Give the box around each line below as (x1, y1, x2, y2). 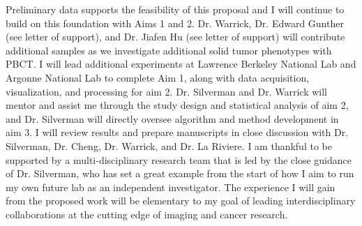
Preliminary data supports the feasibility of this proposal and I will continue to (6, 2, 345, 16)
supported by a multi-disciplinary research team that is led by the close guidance (6, 152, 352, 167)
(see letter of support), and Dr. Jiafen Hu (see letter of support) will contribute (6, 29, 345, 44)
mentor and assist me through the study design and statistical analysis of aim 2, (6, 98, 349, 112)
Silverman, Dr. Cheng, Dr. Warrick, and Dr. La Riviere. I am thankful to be (6, 138, 332, 153)
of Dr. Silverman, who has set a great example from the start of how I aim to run (6, 166, 354, 181)
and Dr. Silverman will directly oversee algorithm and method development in (6, 111, 339, 126)
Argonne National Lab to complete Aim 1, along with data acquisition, (6, 70, 310, 84)
